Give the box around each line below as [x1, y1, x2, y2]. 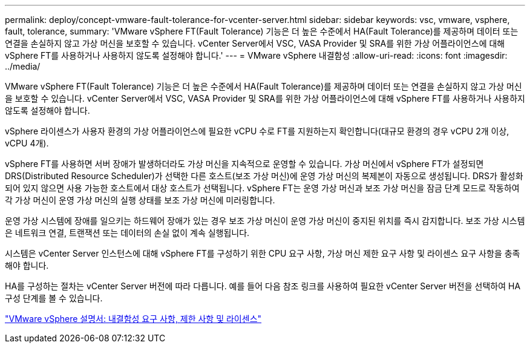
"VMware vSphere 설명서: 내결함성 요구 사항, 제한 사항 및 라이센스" [5, 314, 262, 324]
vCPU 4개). [5, 138, 49, 148]
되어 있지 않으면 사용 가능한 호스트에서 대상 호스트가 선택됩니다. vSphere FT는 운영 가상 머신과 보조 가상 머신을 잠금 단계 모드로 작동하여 [5, 183, 520, 193]
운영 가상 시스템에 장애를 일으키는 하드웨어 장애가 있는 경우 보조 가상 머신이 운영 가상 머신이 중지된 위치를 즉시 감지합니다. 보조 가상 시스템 [5, 215, 525, 226]
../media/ [5, 61, 41, 71]
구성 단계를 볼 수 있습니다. [5, 293, 103, 303]
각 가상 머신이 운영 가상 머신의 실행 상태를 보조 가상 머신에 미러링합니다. [5, 195, 275, 205]
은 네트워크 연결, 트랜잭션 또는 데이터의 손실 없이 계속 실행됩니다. [5, 228, 250, 238]
